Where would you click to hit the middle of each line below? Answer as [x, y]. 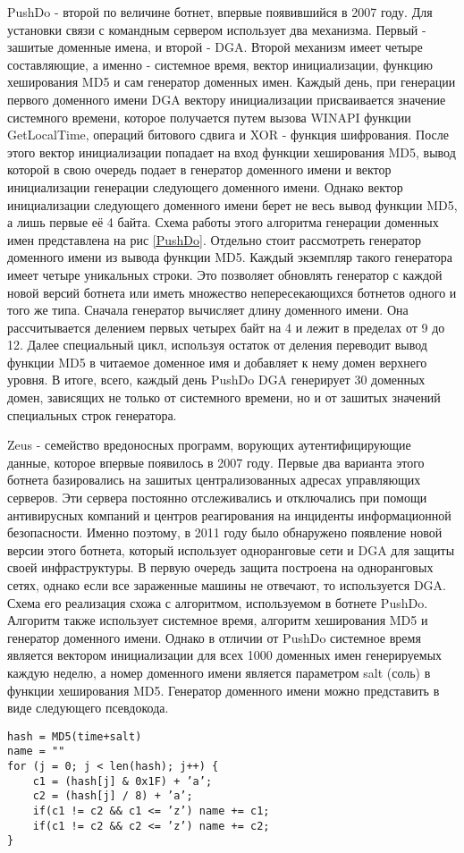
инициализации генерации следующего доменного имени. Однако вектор [205, 186]
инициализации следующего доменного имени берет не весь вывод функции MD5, [232, 204]
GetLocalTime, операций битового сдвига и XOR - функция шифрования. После [228, 135]
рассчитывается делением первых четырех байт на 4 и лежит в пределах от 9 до [226, 327]
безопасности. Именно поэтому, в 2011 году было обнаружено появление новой [225, 532]
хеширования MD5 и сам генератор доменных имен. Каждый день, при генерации [232, 82]
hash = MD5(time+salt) [75, 736]
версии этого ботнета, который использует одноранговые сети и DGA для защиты [231, 549]
